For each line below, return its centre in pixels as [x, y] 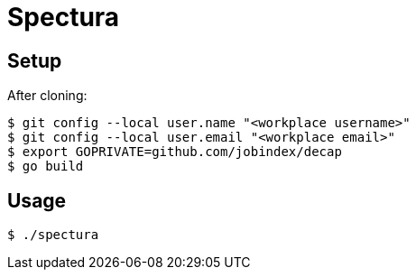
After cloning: [47, 96]
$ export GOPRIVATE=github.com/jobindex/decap [175, 152]
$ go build [46, 166]
